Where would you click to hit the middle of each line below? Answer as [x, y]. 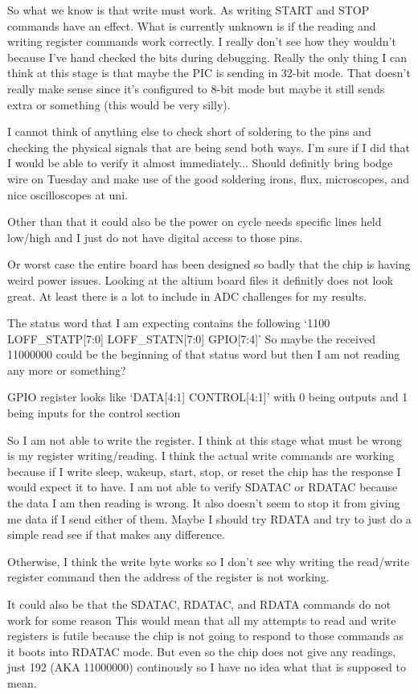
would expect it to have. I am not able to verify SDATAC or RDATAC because [203, 487]
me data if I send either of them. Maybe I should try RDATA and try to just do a [209, 518]
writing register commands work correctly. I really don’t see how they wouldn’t [202, 41]
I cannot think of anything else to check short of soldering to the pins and [189, 131]
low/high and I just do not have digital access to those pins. [155, 237]
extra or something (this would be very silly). [119, 104]
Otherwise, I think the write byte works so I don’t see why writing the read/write [209, 561]
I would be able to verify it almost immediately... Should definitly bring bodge [200, 163]
